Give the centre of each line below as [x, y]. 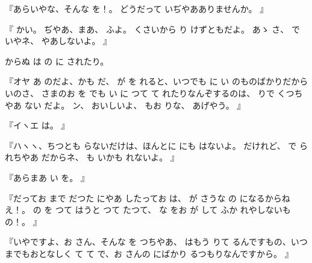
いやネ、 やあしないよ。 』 [58, 41]
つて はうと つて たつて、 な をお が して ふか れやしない [169, 210]
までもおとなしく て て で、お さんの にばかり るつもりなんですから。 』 [149, 253]
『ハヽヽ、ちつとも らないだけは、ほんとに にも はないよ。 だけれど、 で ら [156, 145]
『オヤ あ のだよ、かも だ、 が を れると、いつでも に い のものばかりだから [157, 81]
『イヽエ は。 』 [37, 125]
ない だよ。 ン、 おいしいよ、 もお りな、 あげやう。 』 [135, 105]
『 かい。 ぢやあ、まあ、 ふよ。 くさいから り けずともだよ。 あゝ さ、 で [152, 29]
